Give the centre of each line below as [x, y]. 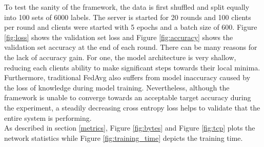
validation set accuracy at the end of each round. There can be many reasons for [131, 47]
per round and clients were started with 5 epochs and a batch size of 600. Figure [131, 27]
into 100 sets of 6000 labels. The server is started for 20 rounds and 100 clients [128, 17]
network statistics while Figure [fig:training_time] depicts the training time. [124, 137]
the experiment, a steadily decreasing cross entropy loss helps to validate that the [132, 107]
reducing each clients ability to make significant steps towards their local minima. [132, 67]
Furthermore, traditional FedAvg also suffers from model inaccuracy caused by [127, 77]
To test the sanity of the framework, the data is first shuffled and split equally [127, 7]
